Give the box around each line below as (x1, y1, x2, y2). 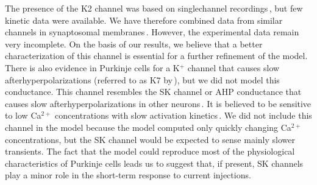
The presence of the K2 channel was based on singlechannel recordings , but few (5, 2, 303, 14)
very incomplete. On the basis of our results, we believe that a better (5, 37, 263, 50)
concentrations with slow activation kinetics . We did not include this (54, 109, 312, 122)
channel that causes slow (187, 61, 280, 74)
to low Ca (5, 109, 41, 122)
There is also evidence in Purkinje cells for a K (5, 61, 180, 74)
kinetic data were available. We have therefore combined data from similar (5, 13, 283, 26)
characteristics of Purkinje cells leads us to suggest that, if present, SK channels (5, 156, 304, 169)
